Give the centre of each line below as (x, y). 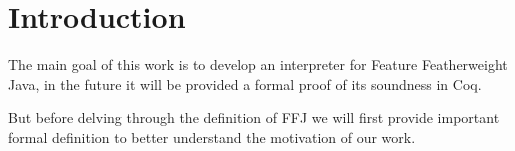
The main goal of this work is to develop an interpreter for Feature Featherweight (258, 64)
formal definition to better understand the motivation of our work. (212, 136)
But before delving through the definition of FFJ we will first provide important (254, 117)
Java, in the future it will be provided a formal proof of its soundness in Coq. (245, 83)
